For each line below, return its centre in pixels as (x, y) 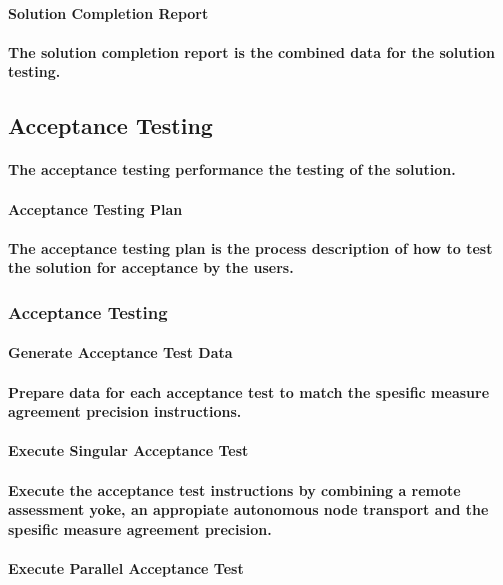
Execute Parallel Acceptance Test (126, 567)
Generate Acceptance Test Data (120, 352)
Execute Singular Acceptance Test (128, 450)
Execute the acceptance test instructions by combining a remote (234, 489)
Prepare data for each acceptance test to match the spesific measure (249, 391)
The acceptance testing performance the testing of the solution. (232, 169)
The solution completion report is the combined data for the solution (251, 51)
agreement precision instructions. (125, 411)
